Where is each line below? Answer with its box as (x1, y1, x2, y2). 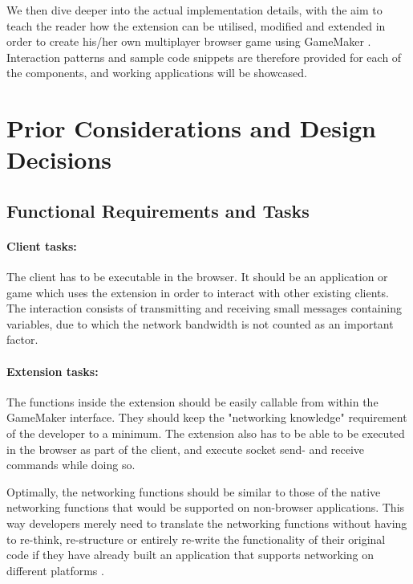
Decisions (6, 143, 112, 176)
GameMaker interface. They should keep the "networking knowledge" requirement (6, 409, 407, 426)
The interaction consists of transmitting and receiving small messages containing (6, 300, 403, 317)
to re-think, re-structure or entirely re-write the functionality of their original (6, 530, 386, 547)
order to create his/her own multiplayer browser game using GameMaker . (6, 33, 371, 50)
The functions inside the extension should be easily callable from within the (6, 393, 379, 410)
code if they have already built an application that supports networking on (6, 546, 375, 563)
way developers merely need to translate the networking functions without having (6, 515, 407, 532)
